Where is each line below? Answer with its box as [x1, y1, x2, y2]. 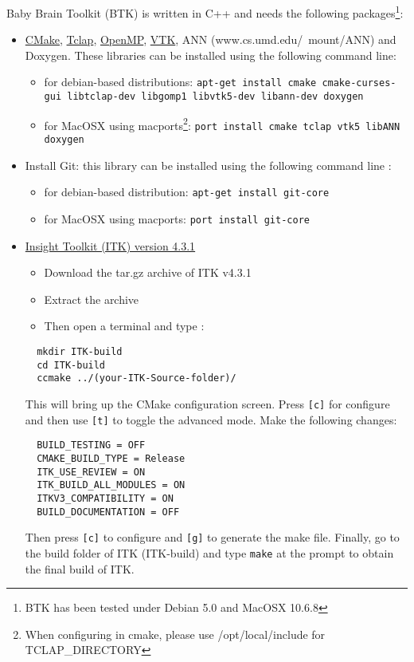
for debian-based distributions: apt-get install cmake [44, 73, 317, 90]
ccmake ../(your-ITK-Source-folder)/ [37, 372, 236, 384]
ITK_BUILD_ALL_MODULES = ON [37, 479, 186, 491]
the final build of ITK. [25, 560, 135, 577]
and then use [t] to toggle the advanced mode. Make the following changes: [25, 411, 397, 428]
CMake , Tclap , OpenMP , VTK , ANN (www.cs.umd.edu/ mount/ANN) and [25, 31, 396, 48]
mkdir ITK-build [37, 346, 123, 357]
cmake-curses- [322, 77, 396, 89]
